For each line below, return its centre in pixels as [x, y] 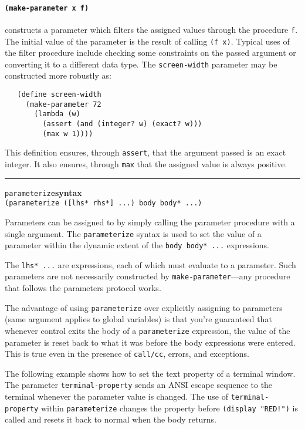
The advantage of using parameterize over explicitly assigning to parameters [144, 307]
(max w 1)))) [68, 134]
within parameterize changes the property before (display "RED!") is [169, 408]
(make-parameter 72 [63, 104]
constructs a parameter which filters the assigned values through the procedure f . [151, 29]
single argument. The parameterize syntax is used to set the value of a [133, 233]
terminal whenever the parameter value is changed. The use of [116, 396]
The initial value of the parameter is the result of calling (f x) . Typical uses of [147, 41]
